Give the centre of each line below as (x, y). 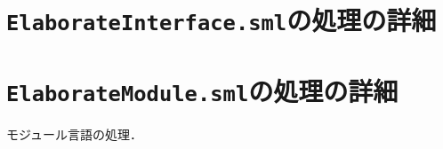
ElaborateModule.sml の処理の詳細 (202, 90)
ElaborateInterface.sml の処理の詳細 (221, 20)
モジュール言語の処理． (75, 133)
